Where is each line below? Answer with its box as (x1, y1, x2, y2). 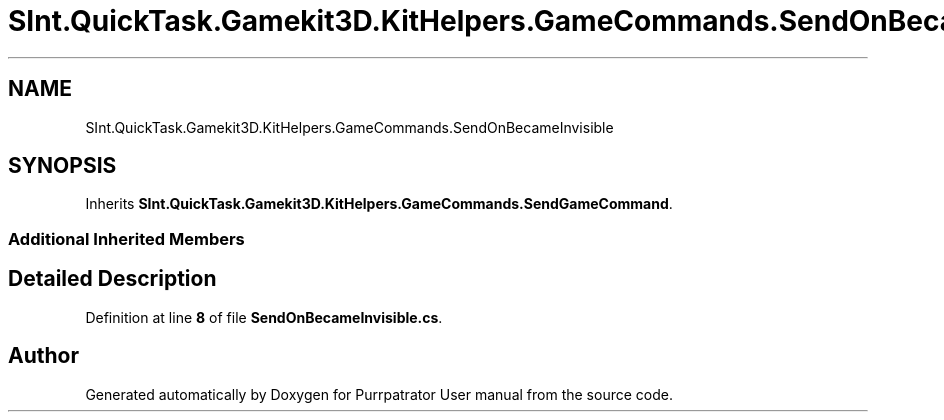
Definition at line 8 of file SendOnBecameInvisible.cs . (85, 308, 443, 326)
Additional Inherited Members (8, 228, 245, 249)
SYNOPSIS (8, 153, 117, 179)
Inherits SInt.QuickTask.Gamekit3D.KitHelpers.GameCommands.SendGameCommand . (85, 195, 673, 213)
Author (8, 343, 79, 369)
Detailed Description (8, 266, 217, 292)
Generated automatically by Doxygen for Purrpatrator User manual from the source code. (85, 385, 673, 403)
